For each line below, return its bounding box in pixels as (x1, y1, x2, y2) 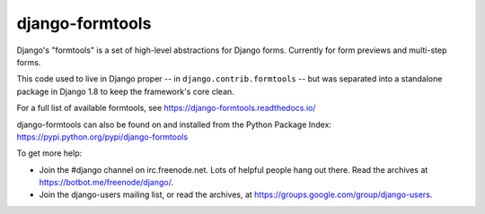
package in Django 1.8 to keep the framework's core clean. (16, 86, 235, 97)
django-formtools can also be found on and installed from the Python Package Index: (16, 119, 332, 130)
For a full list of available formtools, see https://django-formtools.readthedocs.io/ (16, 103, 316, 114)
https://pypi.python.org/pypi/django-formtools (16, 131, 189, 142)
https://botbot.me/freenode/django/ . (39, 177, 174, 188)
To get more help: (16, 148, 83, 158)
